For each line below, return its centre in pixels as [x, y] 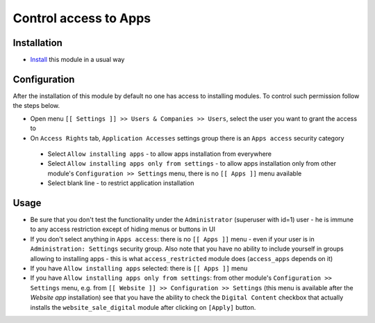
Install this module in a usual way [77, 60]
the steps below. [36, 106]
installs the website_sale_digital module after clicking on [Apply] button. [143, 307]
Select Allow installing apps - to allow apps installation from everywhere [160, 154]
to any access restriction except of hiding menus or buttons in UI [123, 229]
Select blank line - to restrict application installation [121, 183]
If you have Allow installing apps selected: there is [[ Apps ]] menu [139, 268]
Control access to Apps [82, 18]
